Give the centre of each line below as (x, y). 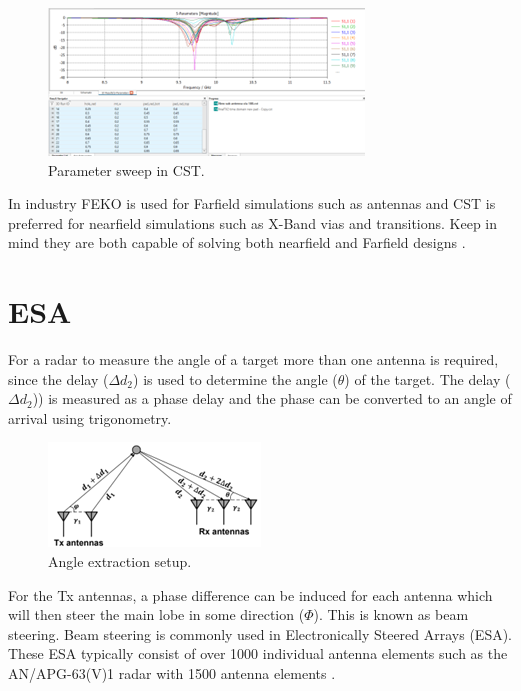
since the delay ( (58, 378)
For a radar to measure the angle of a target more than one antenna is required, (253, 359)
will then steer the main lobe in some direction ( (156, 614)
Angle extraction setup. (120, 561)
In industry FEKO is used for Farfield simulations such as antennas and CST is (252, 203)
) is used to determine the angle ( (235, 378)
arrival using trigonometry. (90, 417)
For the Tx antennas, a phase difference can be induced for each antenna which (250, 594)
